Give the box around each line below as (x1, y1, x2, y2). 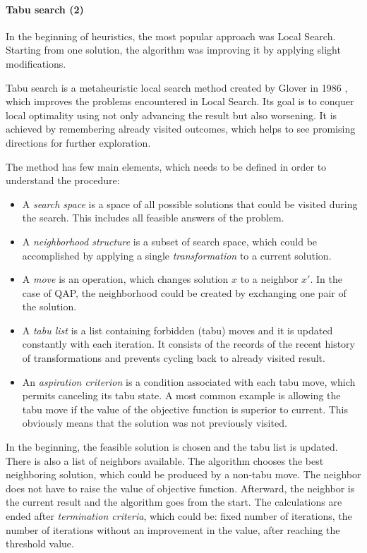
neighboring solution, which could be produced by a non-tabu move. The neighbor (6, 467, 361, 482)
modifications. (6, 56, 66, 71)
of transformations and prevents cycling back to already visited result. (22, 351, 325, 365)
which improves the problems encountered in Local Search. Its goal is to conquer (6, 94, 354, 109)
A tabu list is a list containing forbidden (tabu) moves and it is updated (22, 322, 333, 337)
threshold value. (6, 536, 74, 551)
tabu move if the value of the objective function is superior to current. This (22, 401, 349, 416)
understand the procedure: (6, 173, 120, 188)
